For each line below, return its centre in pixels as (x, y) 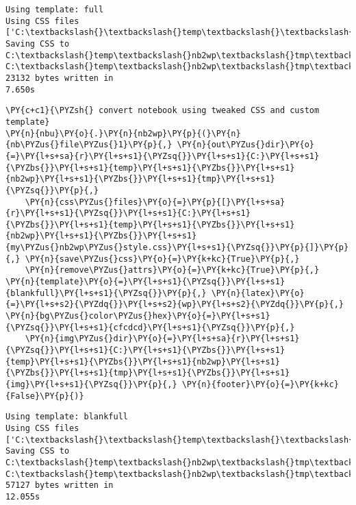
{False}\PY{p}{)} (45, 396)
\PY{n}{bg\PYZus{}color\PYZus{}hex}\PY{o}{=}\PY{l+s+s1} (138, 316)
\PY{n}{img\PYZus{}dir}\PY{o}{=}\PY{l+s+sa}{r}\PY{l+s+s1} (162, 339)
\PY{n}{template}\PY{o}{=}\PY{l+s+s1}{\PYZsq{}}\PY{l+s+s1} (145, 282)
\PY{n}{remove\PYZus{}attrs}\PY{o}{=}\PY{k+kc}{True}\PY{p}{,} (172, 270)
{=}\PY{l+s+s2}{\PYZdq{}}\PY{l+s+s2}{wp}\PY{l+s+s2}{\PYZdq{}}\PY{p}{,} (175, 305)
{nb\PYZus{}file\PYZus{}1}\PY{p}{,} (89, 145)
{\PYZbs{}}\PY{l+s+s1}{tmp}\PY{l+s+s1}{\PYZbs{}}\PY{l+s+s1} (148, 373)
